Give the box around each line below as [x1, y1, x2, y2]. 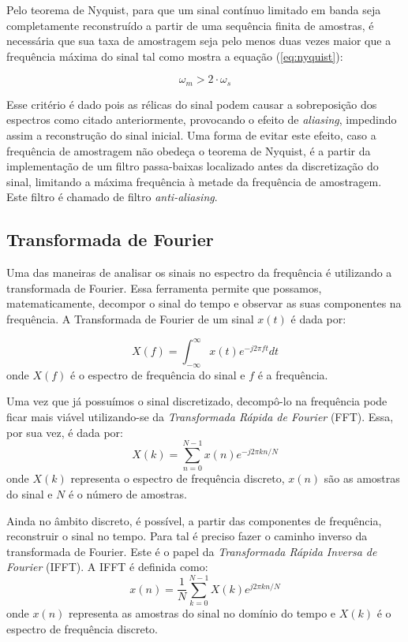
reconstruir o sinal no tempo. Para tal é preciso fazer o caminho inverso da [6, 528, 368, 544]
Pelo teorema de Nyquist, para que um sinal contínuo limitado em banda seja [6, 2, 381, 17]
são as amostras [324, 470, 400, 487]
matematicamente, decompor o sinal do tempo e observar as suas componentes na [6, 295, 402, 312]
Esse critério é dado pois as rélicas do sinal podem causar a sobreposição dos [6, 95, 377, 112]
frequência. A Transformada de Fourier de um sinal [6, 310, 254, 327]
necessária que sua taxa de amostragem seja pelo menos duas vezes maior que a [6, 32, 391, 49]
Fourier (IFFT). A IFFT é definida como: [6, 558, 208, 575]
